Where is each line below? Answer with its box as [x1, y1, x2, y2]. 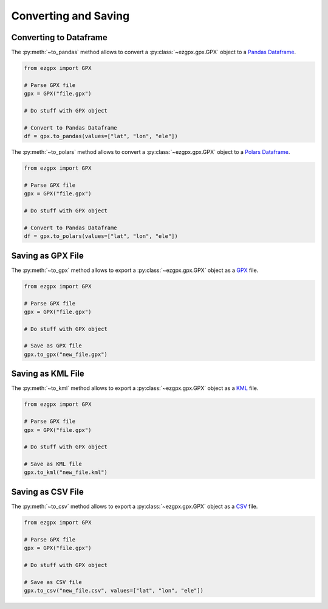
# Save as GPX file [24, 343, 82, 349]
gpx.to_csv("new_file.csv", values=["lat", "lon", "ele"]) [24, 587, 203, 594]
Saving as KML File [11, 369, 84, 379]
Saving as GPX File [11, 250, 84, 261]
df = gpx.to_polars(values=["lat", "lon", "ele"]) [24, 233, 179, 240]
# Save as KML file [24, 461, 82, 468]
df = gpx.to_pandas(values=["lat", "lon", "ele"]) [24, 133, 179, 140]
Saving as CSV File [11, 487, 84, 497]
